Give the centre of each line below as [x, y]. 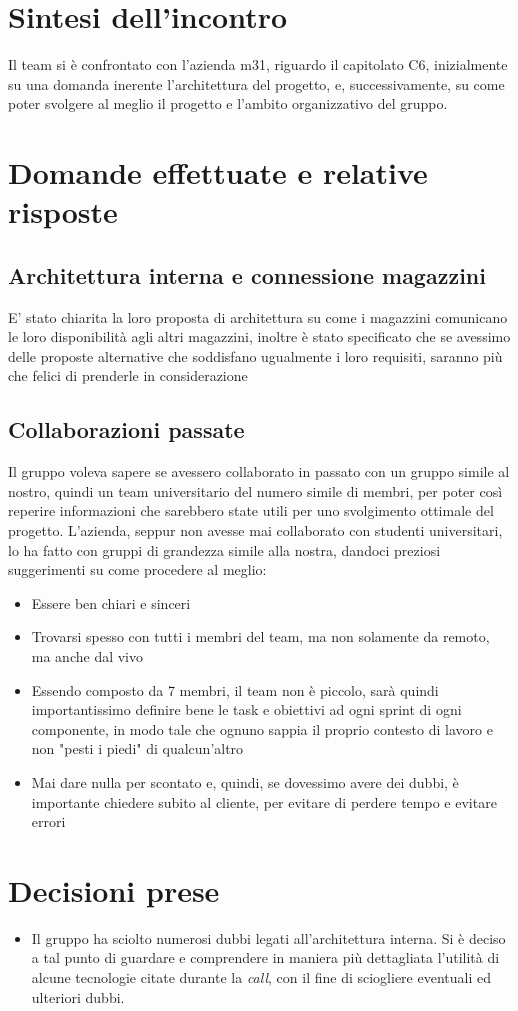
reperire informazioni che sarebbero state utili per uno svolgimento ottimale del [251, 510]
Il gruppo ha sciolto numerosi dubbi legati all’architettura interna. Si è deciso [268, 937]
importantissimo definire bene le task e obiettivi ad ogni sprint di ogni [246, 709]
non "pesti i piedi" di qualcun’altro [137, 748]
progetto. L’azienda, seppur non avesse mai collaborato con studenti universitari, [255, 530]
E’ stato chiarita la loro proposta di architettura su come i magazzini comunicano [258, 316]
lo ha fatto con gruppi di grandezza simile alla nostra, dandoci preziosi [224, 549]
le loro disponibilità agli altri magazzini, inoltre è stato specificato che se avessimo [259, 336]
